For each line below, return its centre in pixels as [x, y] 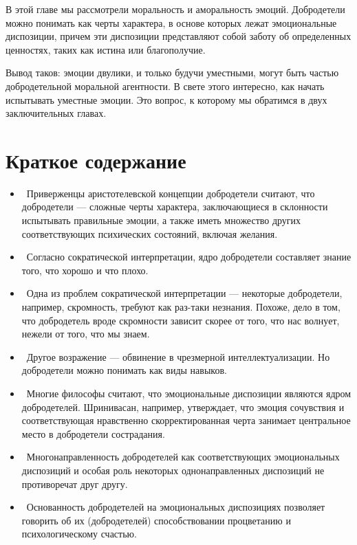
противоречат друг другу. [75, 483]
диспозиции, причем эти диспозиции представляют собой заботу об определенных [178, 36]
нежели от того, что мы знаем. [86, 334]
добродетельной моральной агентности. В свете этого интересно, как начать [165, 86]
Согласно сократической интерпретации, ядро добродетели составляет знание [189, 257]
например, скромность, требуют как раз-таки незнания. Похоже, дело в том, [181, 307]
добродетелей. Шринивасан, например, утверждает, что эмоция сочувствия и [183, 407]
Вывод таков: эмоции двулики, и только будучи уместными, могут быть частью [172, 73]
